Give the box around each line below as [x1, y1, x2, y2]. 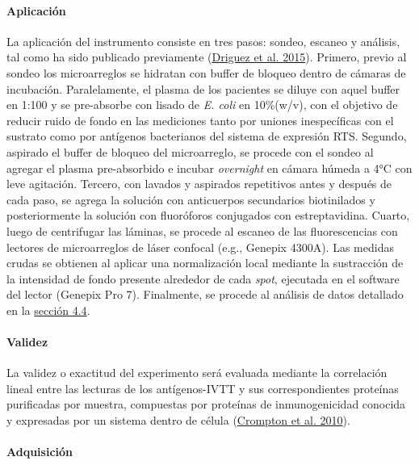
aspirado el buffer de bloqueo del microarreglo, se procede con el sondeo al [6, 143, 374, 160]
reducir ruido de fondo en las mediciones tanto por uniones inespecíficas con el [6, 111, 394, 128]
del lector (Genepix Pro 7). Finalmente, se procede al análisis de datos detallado [6, 286, 404, 303]
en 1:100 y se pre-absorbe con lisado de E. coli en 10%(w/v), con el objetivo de [6, 96, 398, 113]
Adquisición [6, 443, 73, 460]
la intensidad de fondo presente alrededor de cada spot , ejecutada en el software [6, 270, 400, 287]
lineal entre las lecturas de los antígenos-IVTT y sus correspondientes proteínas [6, 379, 399, 396]
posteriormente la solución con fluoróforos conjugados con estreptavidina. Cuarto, [6, 207, 410, 224]
